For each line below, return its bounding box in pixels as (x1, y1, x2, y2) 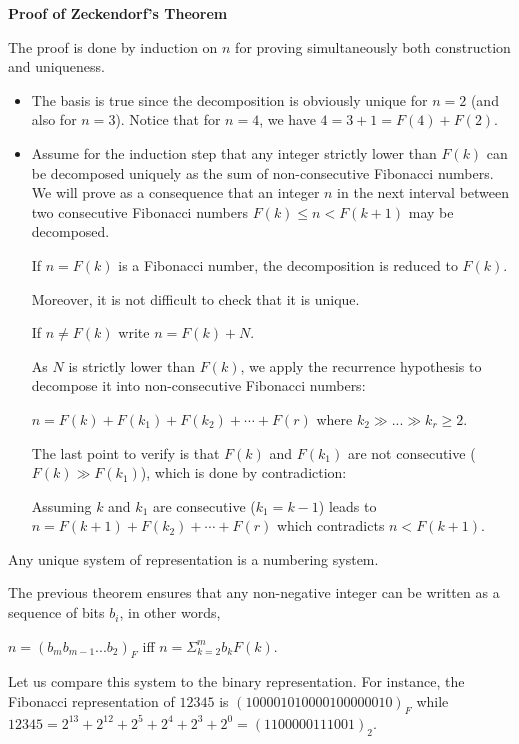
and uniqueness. (8, 56, 106, 77)
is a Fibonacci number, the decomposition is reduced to (118, 254, 458, 275)
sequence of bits (8, 602, 105, 623)
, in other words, (119, 602, 221, 623)
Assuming (31, 495, 92, 516)
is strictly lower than (68, 355, 196, 376)
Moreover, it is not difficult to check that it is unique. (31, 288, 360, 309)
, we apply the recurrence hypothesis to (240, 355, 482, 376)
